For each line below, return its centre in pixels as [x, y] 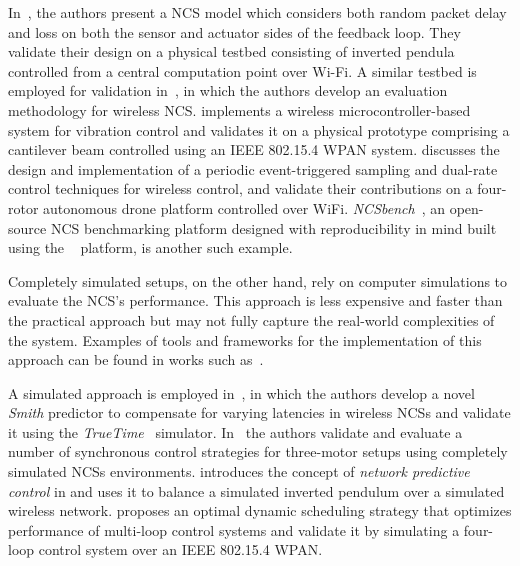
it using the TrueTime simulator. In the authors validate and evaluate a [235, 431]
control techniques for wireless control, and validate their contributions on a [240, 188]
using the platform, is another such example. [150, 247]
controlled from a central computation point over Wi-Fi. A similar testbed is [242, 70]
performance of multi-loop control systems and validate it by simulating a [234, 529]
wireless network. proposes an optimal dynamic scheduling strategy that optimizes [260, 510]
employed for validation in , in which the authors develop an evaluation [228, 90]
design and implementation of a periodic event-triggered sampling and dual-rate [253, 168]
